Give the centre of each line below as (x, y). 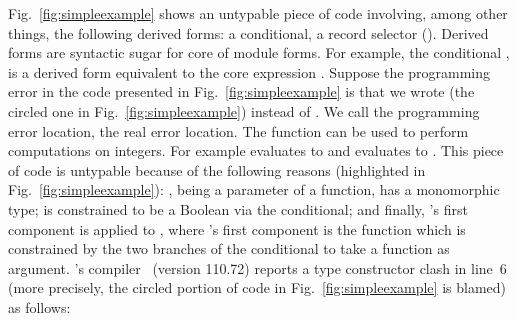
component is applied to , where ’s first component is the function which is (237, 228)
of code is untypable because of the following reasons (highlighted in (217, 169)
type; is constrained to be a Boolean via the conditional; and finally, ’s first (238, 208)
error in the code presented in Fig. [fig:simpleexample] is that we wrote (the (241, 91)
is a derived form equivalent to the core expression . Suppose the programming (249, 71)
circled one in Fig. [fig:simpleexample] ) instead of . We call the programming (244, 110)
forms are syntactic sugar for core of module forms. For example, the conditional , (259, 52)
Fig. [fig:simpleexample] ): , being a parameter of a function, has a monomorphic (254, 189)
